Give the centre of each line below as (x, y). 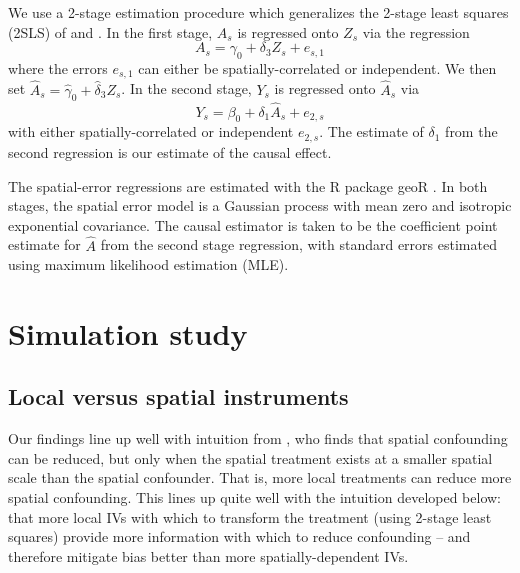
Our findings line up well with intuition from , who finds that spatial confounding (258, 438)
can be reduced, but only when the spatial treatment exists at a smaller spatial (250, 457)
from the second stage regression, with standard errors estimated (298, 244)
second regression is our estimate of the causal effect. (170, 151)
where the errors (58, 67)
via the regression (416, 31)
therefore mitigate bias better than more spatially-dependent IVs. (208, 555)
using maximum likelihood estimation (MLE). (148, 264)
